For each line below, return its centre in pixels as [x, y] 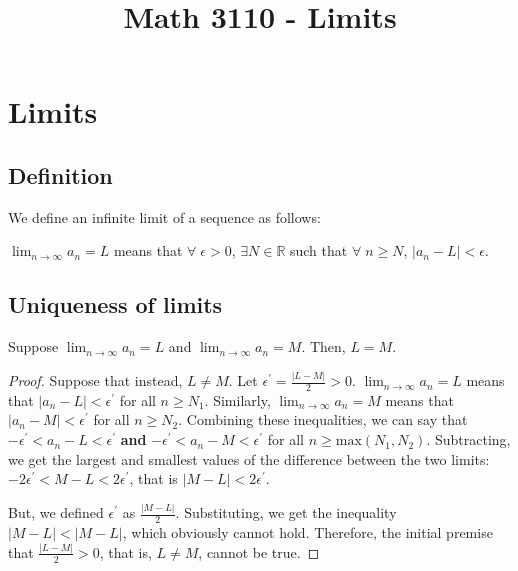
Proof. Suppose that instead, [95, 380]
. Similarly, [237, 399]
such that [318, 250]
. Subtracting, [468, 439]
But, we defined [56, 512]
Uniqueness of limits [115, 304]
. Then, [323, 346]
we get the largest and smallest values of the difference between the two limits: [249, 458]
